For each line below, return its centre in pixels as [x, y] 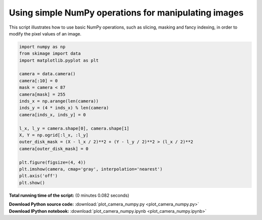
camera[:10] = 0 [39, 81]
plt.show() [32, 183]
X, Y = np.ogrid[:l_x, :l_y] [54, 135]
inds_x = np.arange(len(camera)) [59, 101]
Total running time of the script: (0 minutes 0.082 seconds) [69, 195]
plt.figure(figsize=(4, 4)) [52, 162]
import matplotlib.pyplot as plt [59, 60]
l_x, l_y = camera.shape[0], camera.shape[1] [74, 128]
